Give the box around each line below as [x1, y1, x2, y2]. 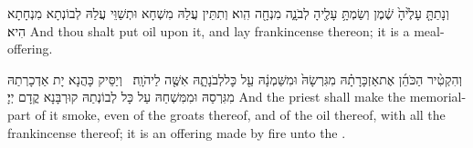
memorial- [409, 87, 467, 106]
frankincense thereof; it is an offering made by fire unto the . [7, 123, 346, 142]
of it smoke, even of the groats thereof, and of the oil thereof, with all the [35, 104, 446, 123]
